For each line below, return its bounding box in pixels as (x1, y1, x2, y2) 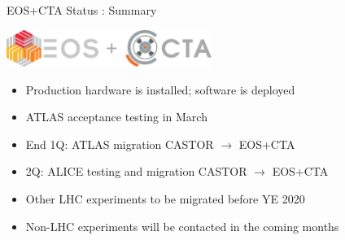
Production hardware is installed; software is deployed (25, 81, 295, 98)
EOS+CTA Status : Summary (7, 2, 157, 18)
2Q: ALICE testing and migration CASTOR (25, 163, 247, 180)
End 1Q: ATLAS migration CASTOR (25, 135, 214, 152)
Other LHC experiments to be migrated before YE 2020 (25, 190, 305, 207)
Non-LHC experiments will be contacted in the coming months (25, 217, 339, 234)
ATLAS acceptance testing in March (25, 108, 207, 125)
